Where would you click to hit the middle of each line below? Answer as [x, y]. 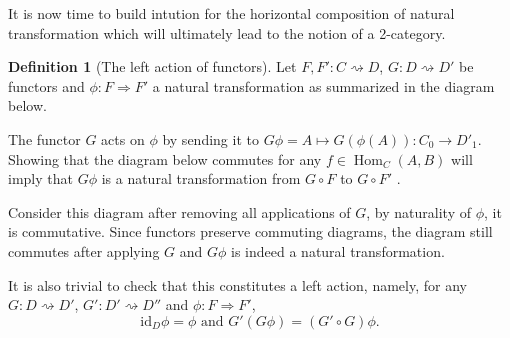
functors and [46, 85]
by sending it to [210, 138]
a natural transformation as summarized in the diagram [323, 85]
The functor [44, 138]
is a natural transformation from [201, 178]
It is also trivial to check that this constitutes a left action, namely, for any [237, 284]
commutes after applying [84, 250]
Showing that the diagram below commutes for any [165, 158]
